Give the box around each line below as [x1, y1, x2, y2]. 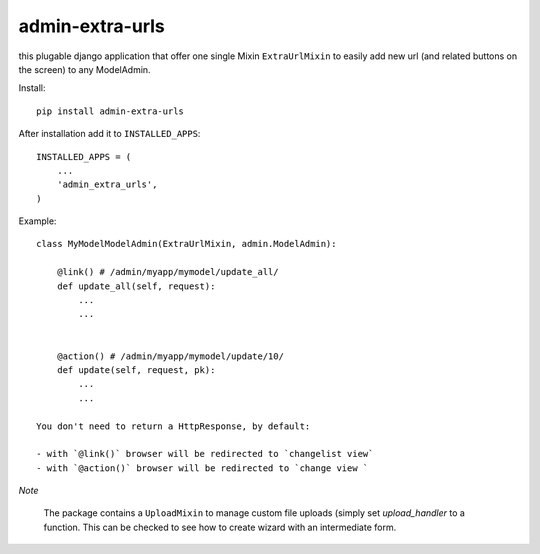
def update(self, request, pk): [56, 364, 216, 375]
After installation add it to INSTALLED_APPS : [18, 128, 201, 140]
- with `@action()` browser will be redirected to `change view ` [36, 462, 369, 474]
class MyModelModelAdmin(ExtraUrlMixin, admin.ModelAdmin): [36, 238, 337, 250]
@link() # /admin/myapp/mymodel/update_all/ [56, 266, 279, 278]
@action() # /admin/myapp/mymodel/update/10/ [56, 350, 285, 362]
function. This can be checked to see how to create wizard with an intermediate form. [43, 521, 397, 533]
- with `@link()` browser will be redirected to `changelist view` [36, 448, 374, 460]
